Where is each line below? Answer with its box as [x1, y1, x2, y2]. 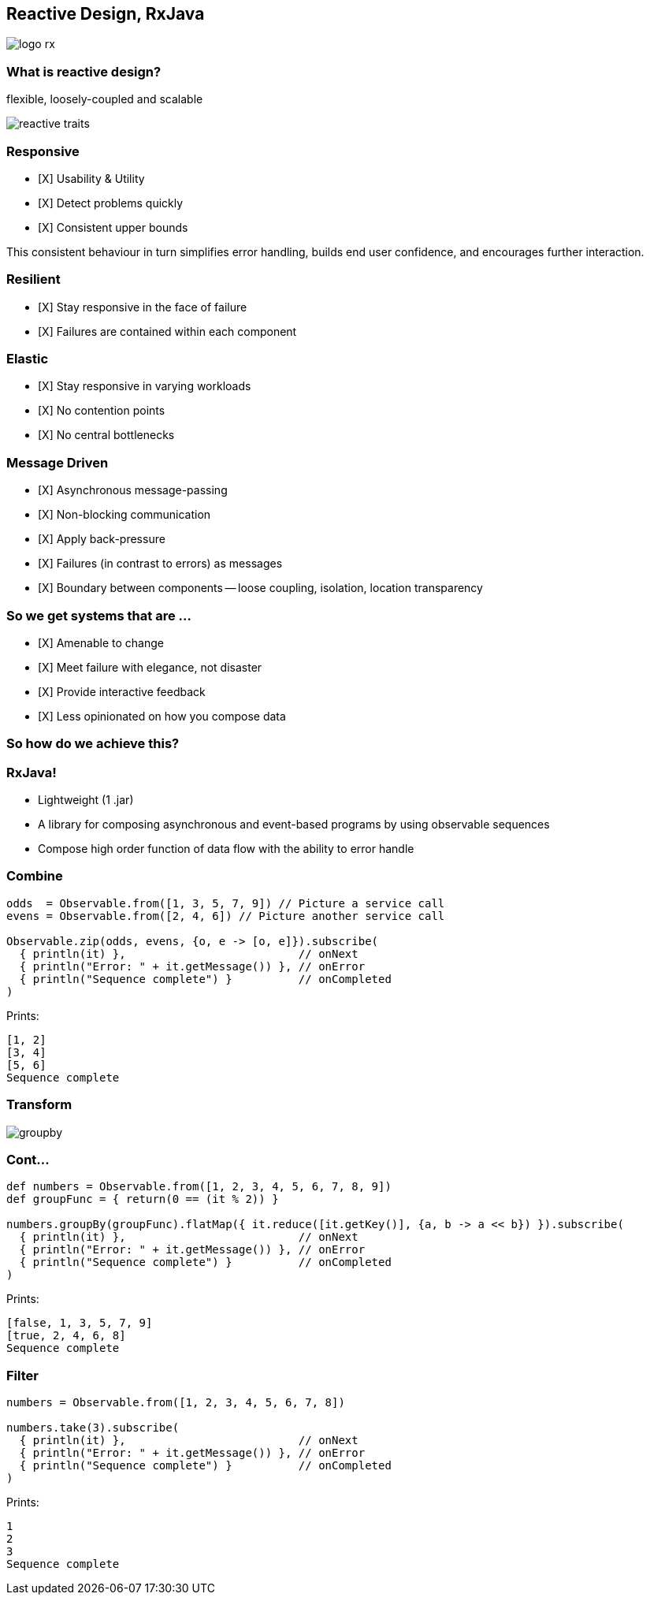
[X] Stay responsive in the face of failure [38, 300, 247, 314]
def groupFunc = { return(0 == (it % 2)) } [6, 1193, 279, 1206]
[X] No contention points [38, 404, 165, 418]
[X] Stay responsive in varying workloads [38, 379, 251, 393]
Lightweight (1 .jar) [38, 793, 134, 807]
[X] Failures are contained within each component [38, 324, 297, 338]
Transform [6, 1096, 72, 1113]
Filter [6, 1367, 39, 1383]
